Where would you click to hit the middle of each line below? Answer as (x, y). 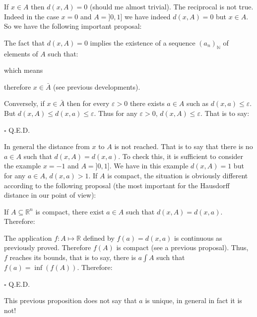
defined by (99, 238)
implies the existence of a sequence (143, 42)
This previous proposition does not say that (70, 300)
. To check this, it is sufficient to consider (181, 156)
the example (23, 166)
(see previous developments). (97, 86)
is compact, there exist (70, 211)
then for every (88, 103)
